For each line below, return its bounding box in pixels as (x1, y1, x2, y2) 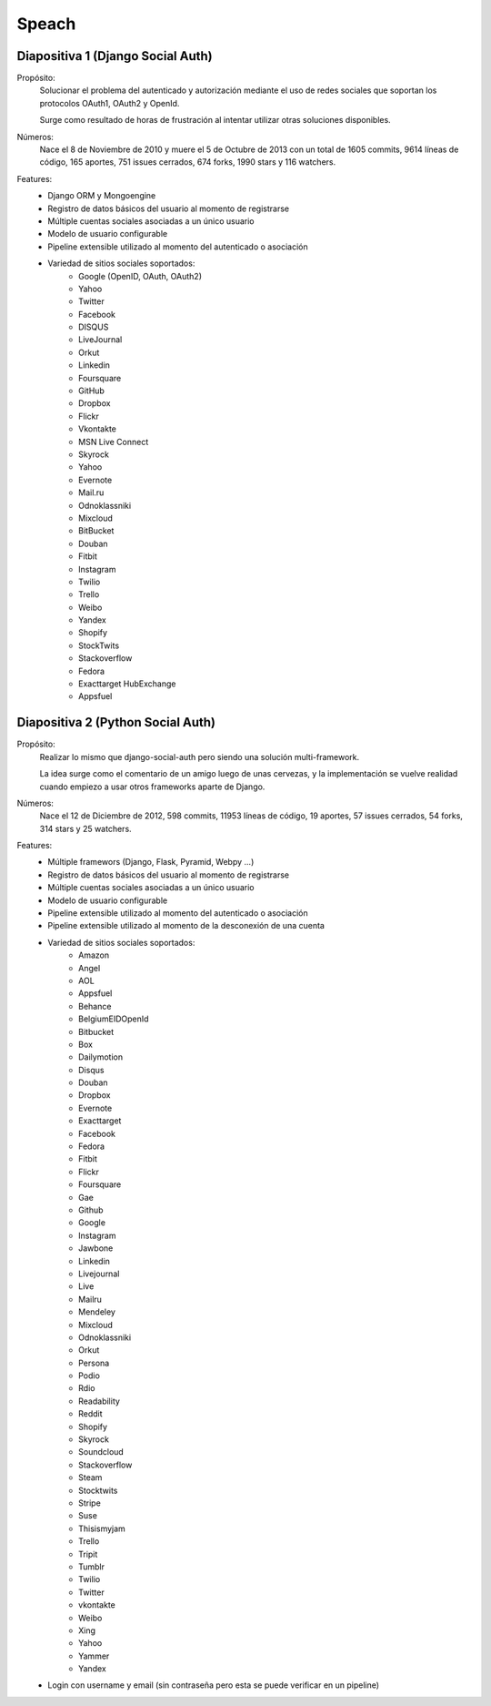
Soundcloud (78, 1447, 125, 1457)
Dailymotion (78, 1051, 123, 1062)
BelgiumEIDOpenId (78, 1013, 149, 1024)
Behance (78, 1000, 112, 1011)
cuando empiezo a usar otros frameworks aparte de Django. (39, 781, 266, 792)
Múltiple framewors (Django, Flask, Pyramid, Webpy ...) (47, 857, 255, 868)
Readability (78, 1396, 120, 1406)
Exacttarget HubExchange (78, 678, 176, 689)
